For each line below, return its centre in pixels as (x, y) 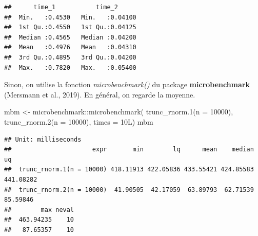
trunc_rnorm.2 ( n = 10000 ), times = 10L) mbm (79, 121)
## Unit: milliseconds (43, 139)
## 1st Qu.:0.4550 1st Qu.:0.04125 (70, 27)
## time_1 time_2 (61, 7)
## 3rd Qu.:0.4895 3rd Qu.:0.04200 (70, 57)
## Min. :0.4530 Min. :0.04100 (70, 17)
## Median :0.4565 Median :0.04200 (70, 37)
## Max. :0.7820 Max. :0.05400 (70, 67)
